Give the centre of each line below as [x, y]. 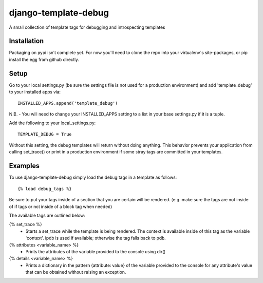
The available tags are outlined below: [47, 215]
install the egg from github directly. [44, 59]
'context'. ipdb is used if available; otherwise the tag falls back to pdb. [96, 238]
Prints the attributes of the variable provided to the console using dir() [95, 251]
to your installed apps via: [35, 92]
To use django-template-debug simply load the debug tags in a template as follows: [93, 177]
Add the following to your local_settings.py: [52, 123]
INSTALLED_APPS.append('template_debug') [68, 103]
